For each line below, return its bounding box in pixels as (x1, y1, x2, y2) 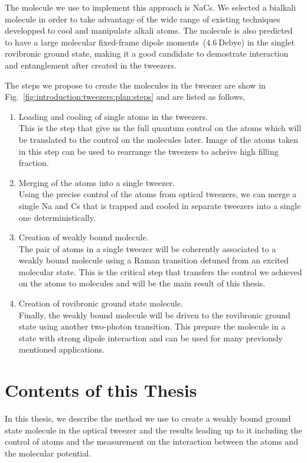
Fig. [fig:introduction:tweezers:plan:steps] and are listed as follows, (5, 90, 246, 103)
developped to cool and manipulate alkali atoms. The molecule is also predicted (5, 24, 293, 37)
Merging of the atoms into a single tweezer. (18, 176, 175, 188)
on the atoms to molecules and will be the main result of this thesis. (18, 277, 266, 289)
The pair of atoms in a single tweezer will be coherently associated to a (18, 242, 276, 255)
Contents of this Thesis (5, 378, 197, 402)
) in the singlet (241, 35, 295, 48)
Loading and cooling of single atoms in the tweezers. (18, 110, 208, 122)
